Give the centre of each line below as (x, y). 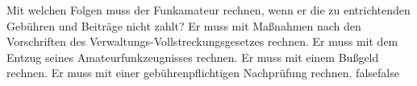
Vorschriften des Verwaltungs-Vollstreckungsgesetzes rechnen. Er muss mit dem (202, 41)
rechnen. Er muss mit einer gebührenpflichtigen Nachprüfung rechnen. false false (203, 73)
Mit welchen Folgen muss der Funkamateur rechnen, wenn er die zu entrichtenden (208, 10)
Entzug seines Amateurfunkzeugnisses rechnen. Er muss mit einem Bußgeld (193, 57)
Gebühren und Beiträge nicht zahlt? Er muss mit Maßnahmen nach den (184, 25)
